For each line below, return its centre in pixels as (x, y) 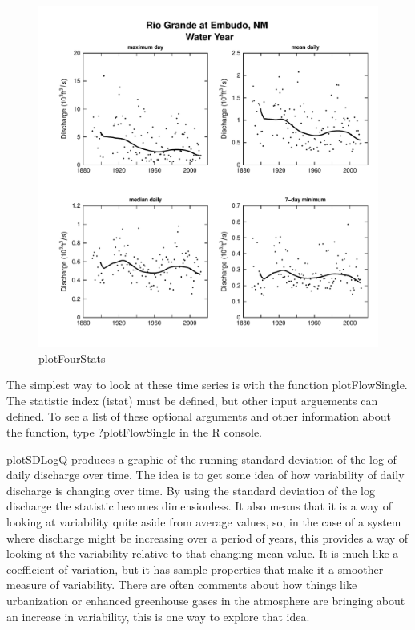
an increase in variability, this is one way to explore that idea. (158, 616)
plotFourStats (72, 358)
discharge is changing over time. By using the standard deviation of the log (191, 490)
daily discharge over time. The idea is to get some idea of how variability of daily (205, 475)
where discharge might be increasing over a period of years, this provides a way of (207, 537)
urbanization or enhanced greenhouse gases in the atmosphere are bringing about (206, 600)
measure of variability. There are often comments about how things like (182, 585)
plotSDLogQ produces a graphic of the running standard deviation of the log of (201, 459)
